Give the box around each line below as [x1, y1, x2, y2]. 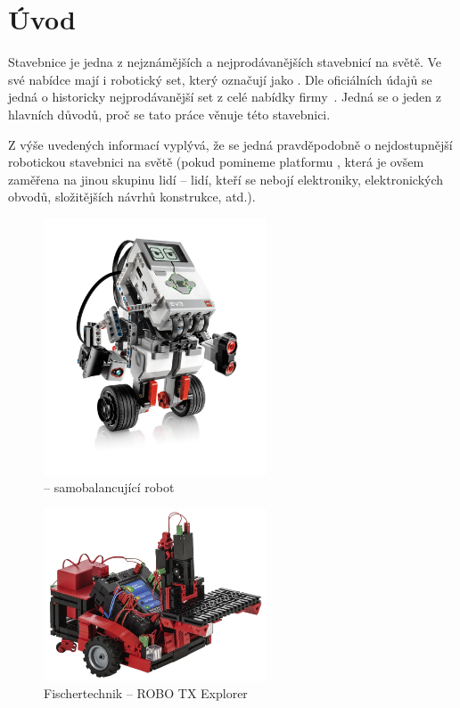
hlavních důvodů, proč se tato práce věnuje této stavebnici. [8, 104, 331, 123]
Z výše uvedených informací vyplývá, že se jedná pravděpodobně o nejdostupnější [8, 135, 453, 153]
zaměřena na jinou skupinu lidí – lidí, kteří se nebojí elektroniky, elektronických [8, 169, 444, 188]
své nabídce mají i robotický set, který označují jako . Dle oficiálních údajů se [8, 70, 432, 88]
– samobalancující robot [44, 478, 175, 497]
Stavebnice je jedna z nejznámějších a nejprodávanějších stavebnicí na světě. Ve [8, 53, 442, 71]
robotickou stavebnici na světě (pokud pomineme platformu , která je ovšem [8, 152, 424, 171]
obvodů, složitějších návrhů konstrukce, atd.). [8, 187, 256, 206]
